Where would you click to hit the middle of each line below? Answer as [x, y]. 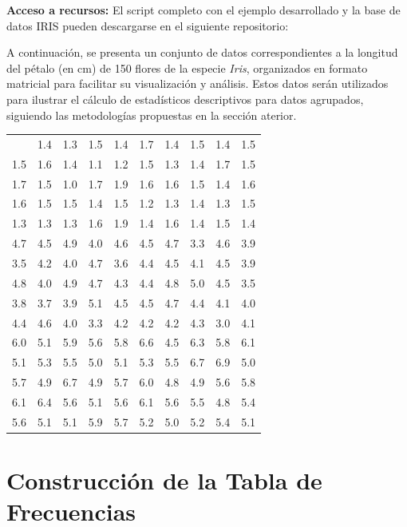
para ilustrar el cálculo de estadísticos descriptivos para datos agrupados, [185, 99]
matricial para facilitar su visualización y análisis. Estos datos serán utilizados [198, 83]
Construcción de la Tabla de [164, 480]
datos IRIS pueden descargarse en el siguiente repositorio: [148, 25]
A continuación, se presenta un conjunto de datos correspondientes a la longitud [202, 52]
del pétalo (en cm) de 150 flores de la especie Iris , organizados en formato [187, 67]
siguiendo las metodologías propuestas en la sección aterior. [152, 115]
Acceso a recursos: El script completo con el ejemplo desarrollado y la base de [203, 10]
